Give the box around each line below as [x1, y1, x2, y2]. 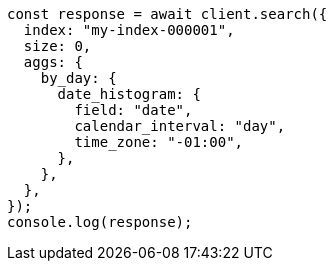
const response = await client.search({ [7, 6, 328, 22]
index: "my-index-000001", [23, 22, 235, 38]
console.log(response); [7, 214, 193, 230]
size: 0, [23, 38, 92, 54]
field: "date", [74, 102, 193, 118]
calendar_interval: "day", [74, 118, 286, 134]
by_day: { [40, 70, 117, 86]
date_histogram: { [57, 86, 201, 102]
